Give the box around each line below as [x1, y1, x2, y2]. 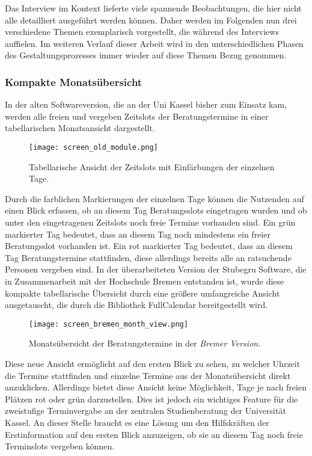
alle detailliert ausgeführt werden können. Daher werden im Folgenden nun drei [5, 13, 297, 26]
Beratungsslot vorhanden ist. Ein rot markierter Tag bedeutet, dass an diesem [5, 239, 293, 252]
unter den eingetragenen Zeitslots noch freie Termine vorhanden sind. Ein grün [5, 216, 296, 228]
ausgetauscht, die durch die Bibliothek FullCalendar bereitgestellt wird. [5, 298, 268, 311]
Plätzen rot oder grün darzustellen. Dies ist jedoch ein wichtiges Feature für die [5, 392, 298, 405]
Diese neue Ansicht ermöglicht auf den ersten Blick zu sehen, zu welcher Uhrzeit [5, 357, 301, 369]
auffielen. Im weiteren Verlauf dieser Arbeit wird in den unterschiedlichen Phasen [5, 37, 304, 49]
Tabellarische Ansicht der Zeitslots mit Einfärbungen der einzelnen [29, 160, 275, 173]
